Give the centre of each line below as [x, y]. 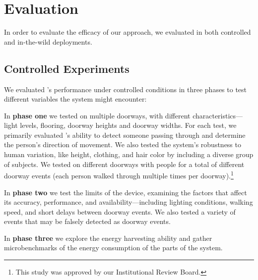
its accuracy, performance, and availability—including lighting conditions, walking [129, 202]
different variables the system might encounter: [75, 99]
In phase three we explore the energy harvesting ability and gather [108, 238]
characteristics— [218, 115]
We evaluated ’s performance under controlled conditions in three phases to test [126, 89]
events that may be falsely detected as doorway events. [87, 221]
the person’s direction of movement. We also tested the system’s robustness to [123, 144]
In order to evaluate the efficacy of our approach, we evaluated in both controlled [128, 32]
